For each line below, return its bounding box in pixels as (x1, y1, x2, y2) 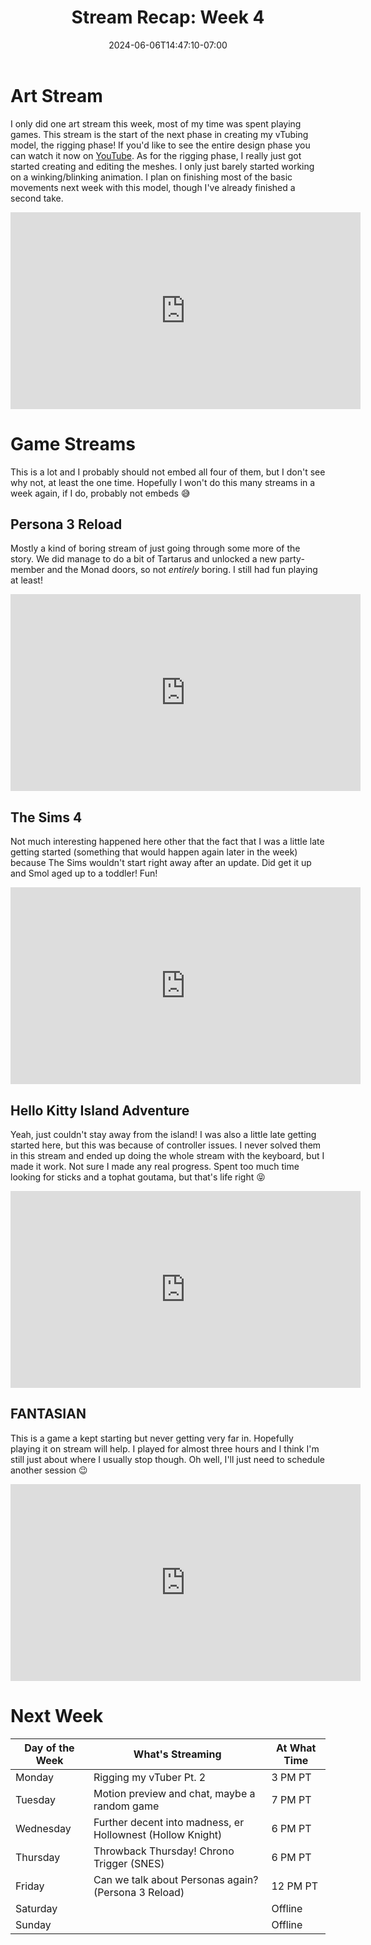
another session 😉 (10, 1464, 88, 1476)
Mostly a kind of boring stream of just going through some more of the (10, 542, 301, 555)
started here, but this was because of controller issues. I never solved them (10, 1139, 322, 1151)
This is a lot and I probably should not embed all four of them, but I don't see (10, 466, 326, 478)
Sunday (15, 1917, 52, 1931)
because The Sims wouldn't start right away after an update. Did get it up (10, 857, 312, 869)
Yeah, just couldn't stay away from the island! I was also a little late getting (10, 1129, 317, 1141)
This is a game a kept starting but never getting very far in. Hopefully (10, 1432, 294, 1444)
